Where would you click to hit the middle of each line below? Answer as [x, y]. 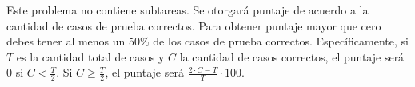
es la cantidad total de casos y [90, 56]
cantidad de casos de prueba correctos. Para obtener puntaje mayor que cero [194, 25]
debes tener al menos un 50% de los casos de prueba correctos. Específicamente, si [207, 41]
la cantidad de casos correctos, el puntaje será [292, 56]
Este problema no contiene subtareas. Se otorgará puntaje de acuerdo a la [188, 10]
